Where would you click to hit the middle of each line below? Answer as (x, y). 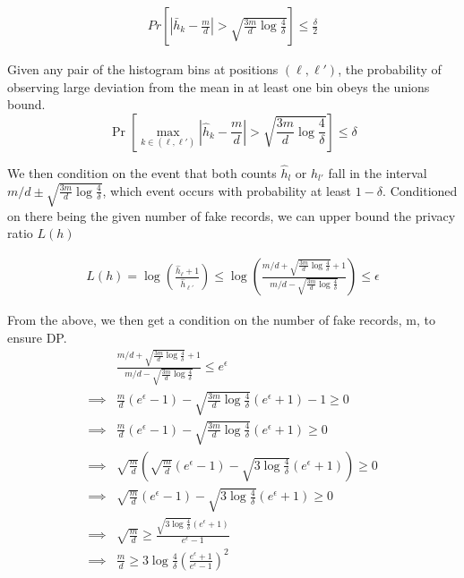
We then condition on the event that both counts (142, 173)
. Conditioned (420, 190)
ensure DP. (37, 337)
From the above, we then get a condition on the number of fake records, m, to (221, 320)
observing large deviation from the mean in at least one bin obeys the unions (219, 86)
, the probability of (390, 69)
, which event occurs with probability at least (227, 190)
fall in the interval (378, 173)
